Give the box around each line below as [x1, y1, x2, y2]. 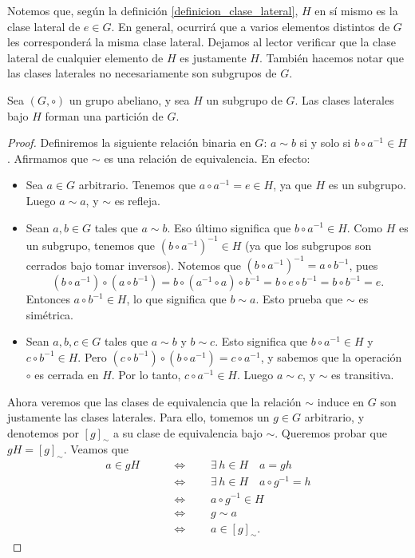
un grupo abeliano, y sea [69, 91, 190, 108]
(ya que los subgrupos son [245, 236, 372, 253]
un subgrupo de [206, 91, 283, 108]
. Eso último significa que [167, 219, 291, 235]
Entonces [26, 291, 70, 307]
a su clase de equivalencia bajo [113, 424, 263, 441]
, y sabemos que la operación [260, 348, 402, 365]
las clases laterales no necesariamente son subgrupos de [7, 65, 277, 81]
